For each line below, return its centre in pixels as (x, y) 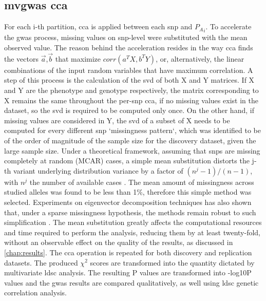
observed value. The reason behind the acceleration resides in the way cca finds (129, 48)
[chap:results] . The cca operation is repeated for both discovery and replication (128, 252)
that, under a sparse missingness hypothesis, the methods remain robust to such (130, 212)
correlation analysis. (35, 293)
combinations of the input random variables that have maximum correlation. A (129, 70)
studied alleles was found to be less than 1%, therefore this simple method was (128, 192)
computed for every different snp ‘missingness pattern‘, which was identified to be (132, 130)
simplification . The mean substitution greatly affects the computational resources (133, 222)
